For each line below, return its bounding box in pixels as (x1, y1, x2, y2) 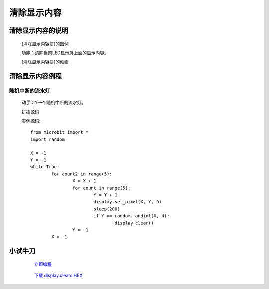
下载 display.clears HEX (34, 272, 83, 279)
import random (30, 136, 65, 142)
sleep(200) (93, 206, 120, 212)
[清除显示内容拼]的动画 (21, 59, 69, 65)
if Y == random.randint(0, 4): (93, 213, 170, 219)
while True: (30, 164, 60, 170)
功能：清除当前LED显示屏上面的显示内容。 (21, 50, 109, 56)
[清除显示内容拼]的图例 (21, 40, 69, 47)
